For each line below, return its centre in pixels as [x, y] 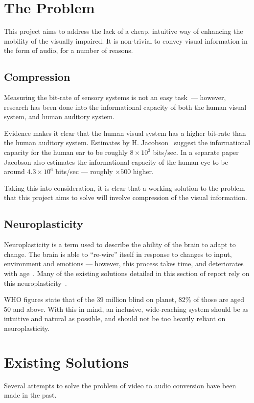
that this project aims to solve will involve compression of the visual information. [126, 197]
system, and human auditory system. [59, 116]
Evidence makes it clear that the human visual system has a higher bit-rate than [125, 133]
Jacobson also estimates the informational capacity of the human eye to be [116, 162]
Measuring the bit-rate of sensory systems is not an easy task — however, [115, 97]
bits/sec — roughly [84, 171]
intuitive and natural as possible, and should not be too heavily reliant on [115, 318]
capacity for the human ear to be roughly [66, 152]
